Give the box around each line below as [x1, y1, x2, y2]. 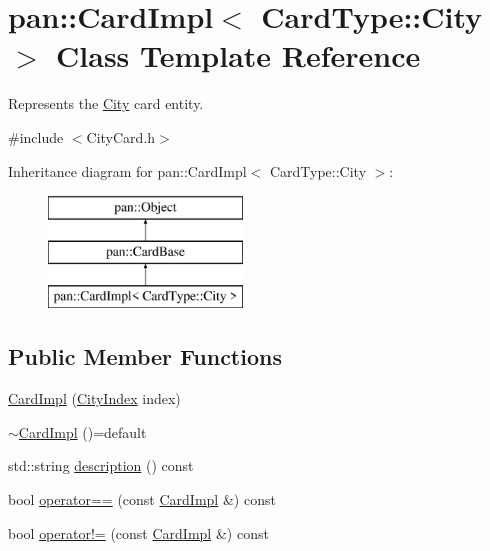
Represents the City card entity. [8, 93, 204, 114]
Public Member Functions [8, 341, 282, 372]
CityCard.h [86, 126, 156, 147]
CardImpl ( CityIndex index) [8, 388, 181, 409]
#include [8, 126, 64, 147]
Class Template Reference [56, 35, 421, 76]
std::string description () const [8, 455, 194, 476]
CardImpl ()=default [18, 421, 147, 442]
